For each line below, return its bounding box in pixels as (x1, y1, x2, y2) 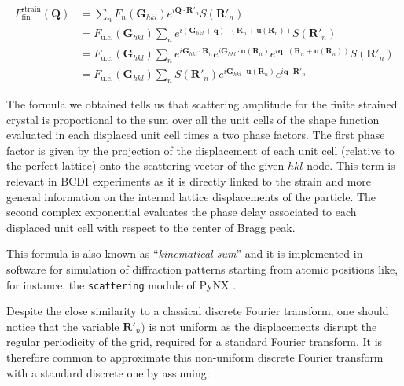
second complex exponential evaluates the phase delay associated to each (6, 204, 357, 220)
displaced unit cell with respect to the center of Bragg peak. (6, 219, 296, 235)
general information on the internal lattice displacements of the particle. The (6, 188, 376, 204)
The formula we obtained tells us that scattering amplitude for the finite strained (6, 96, 398, 112)
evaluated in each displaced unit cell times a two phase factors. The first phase (6, 127, 385, 143)
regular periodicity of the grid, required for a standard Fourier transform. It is (6, 333, 383, 350)
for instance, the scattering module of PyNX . (6, 276, 237, 292)
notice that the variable (6, 318, 119, 334)
